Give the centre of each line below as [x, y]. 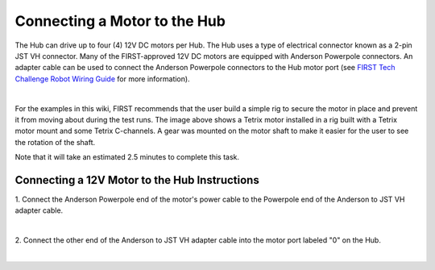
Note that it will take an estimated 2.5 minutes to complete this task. [127, 157]
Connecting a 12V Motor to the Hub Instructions [137, 180]
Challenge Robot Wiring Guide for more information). [102, 79]
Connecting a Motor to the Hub [120, 21]
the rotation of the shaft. [55, 142]
